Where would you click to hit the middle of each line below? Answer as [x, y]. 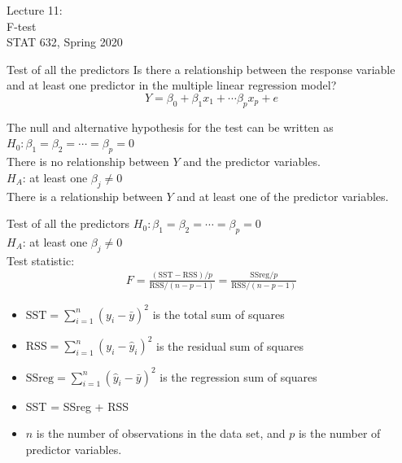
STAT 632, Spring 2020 [65, 42]
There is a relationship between [85, 196]
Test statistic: [41, 260]
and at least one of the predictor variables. [283, 196]
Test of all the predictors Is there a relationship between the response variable [201, 69]
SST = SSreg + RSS [77, 406]
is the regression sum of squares [238, 376]
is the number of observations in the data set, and [161, 433]
